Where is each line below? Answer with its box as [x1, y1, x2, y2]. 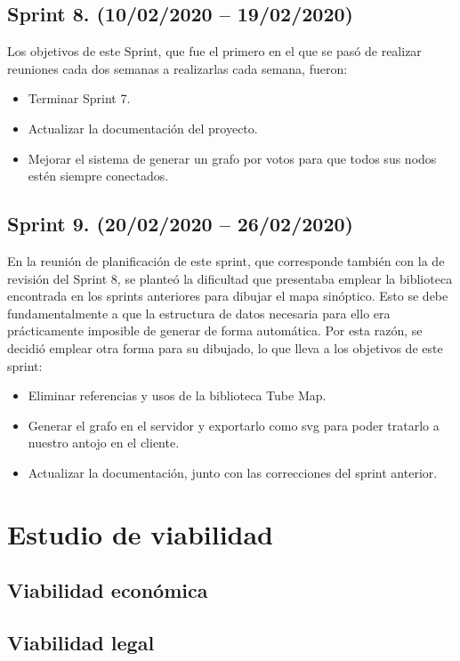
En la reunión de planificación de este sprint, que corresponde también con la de [7, 251, 445, 270]
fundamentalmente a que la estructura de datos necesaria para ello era [7, 303, 391, 322]
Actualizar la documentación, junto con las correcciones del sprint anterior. [28, 463, 438, 481]
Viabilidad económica [7, 576, 208, 604]
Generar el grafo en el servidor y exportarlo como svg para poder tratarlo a [28, 415, 440, 434]
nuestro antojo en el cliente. [28, 433, 180, 452]
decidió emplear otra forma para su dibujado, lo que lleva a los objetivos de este [7, 338, 443, 357]
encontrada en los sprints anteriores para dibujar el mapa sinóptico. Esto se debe [7, 286, 448, 305]
